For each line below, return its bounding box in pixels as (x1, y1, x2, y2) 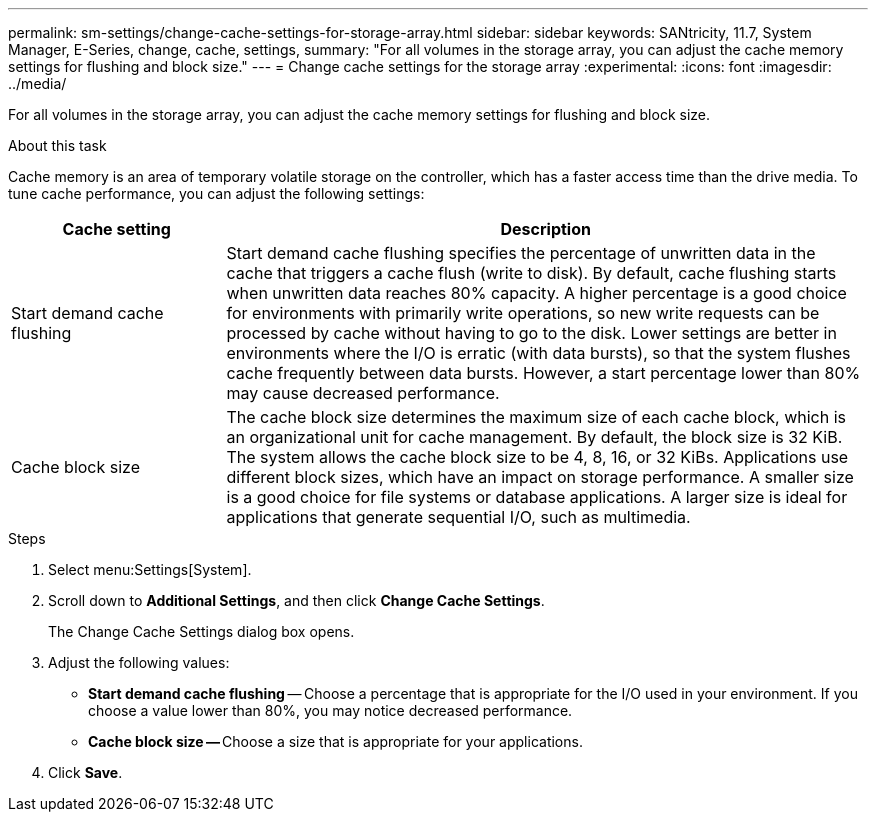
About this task (8, 137, 107, 154)
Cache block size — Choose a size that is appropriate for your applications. (88, 733, 583, 750)
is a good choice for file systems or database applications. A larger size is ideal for (226, 487, 848, 507)
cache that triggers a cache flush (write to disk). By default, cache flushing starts (226, 263, 837, 283)
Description (500, 219, 591, 239)
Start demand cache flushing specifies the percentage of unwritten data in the (226, 243, 816, 263)
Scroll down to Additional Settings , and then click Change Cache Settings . (48, 592, 545, 609)
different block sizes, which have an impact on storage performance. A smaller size (226, 467, 854, 487)
